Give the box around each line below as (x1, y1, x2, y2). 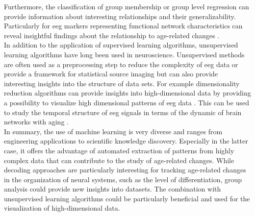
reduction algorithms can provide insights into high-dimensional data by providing (4, 88, 251, 98)
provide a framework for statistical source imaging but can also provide (4, 69, 218, 79)
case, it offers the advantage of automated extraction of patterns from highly (4, 145, 234, 155)
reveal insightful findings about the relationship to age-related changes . (4, 30, 220, 40)
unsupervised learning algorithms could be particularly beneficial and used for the (4, 193, 250, 203)
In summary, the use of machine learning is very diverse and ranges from (4, 126, 223, 136)
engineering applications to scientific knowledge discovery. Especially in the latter (4, 136, 248, 146)
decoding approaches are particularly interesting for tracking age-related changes (4, 165, 246, 175)
